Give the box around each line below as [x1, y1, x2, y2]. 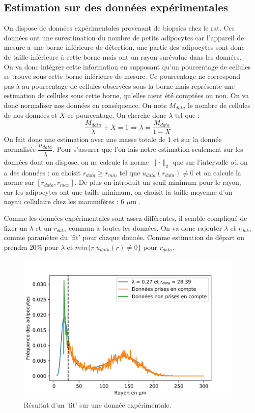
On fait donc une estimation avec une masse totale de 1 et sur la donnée [4, 134, 222, 144]
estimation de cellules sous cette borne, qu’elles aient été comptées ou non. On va [4, 90, 249, 101]
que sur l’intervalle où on [172, 156, 248, 167]
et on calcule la [196, 167, 241, 177]
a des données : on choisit [4, 167, 81, 177]
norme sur [4, 177, 34, 187]
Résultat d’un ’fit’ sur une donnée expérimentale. [24, 400, 171, 410]
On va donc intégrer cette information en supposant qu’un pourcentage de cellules [4, 61, 251, 71]
